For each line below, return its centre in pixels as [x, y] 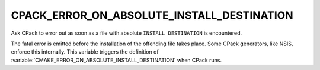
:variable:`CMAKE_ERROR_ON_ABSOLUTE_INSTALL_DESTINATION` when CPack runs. [116, 60]
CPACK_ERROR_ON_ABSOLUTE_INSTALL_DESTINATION [152, 15]
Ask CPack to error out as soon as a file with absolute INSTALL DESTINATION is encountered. [127, 33]
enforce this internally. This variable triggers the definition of [85, 52]
